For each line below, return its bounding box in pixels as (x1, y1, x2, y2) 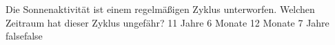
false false (6, 29, 43, 43)
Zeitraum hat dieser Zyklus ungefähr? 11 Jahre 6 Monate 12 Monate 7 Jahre (6, 15, 329, 29)
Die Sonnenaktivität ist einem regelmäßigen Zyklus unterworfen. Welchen (6, 2, 315, 16)
